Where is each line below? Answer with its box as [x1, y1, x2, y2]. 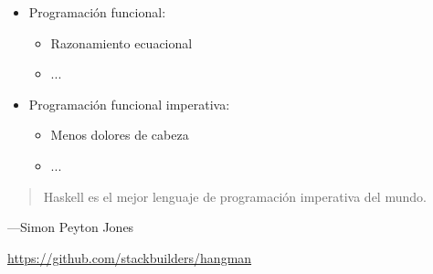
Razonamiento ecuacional [50, 33, 193, 52]
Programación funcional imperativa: [28, 94, 230, 113]
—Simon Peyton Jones [7, 217, 134, 237]
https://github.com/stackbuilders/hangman [7, 248, 252, 267]
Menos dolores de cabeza [50, 125, 189, 144]
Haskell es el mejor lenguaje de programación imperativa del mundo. [43, 186, 427, 205]
